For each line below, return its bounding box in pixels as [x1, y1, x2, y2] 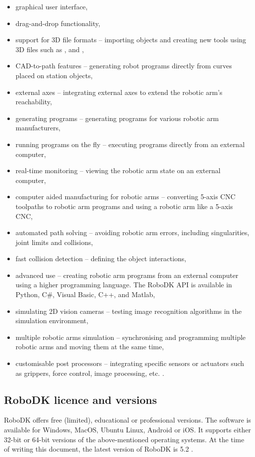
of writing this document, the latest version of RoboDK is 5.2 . [4, 444, 194, 454]
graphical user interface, [15, 1, 88, 11]
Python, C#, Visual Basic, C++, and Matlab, [15, 289, 155, 300]
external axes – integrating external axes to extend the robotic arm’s [15, 87, 223, 97]
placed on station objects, [15, 70, 93, 80]
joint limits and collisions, [15, 237, 93, 247]
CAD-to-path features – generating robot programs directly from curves [15, 61, 232, 71]
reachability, [15, 96, 52, 107]
